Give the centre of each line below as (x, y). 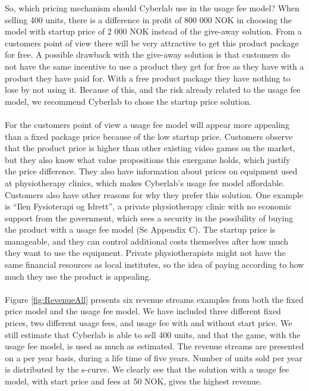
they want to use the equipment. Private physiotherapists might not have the (145, 253)
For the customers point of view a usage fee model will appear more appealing (147, 124)
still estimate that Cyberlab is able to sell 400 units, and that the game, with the (153, 334)
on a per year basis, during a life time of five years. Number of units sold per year (154, 357)
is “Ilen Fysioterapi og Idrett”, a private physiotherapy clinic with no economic (148, 206)
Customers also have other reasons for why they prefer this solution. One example (154, 194)
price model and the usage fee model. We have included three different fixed (143, 311)
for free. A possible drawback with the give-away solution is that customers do (148, 54)
